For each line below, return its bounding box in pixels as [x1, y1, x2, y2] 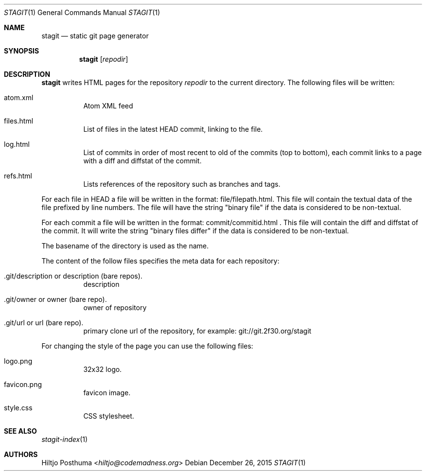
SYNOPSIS [4, 47, 39, 55]
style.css [4, 404, 33, 412]
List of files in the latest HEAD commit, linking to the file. [83, 125, 263, 133]
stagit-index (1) [41, 435, 88, 443]
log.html [4, 140, 30, 148]
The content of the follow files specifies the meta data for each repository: [41, 257, 280, 265]
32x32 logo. [83, 365, 122, 373]
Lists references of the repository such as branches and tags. [83, 180, 281, 188]
